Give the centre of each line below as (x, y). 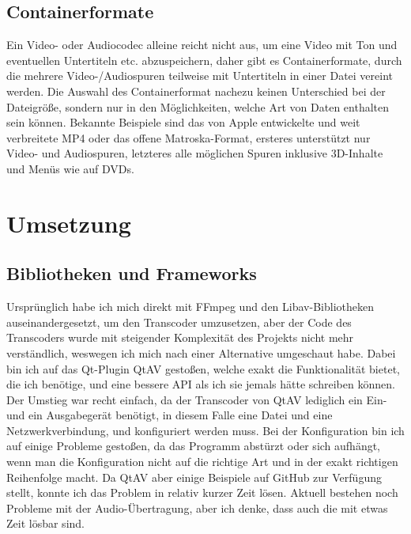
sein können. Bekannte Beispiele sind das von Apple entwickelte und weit (183, 122)
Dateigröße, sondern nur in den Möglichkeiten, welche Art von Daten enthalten (198, 106)
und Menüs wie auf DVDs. (70, 168)
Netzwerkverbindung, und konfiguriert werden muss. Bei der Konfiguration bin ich (205, 430)
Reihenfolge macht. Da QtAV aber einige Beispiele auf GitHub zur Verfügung (194, 477)
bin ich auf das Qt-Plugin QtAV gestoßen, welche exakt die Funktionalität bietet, (203, 368)
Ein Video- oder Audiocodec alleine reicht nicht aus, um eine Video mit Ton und (202, 45)
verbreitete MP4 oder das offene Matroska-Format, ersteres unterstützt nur (189, 137)
